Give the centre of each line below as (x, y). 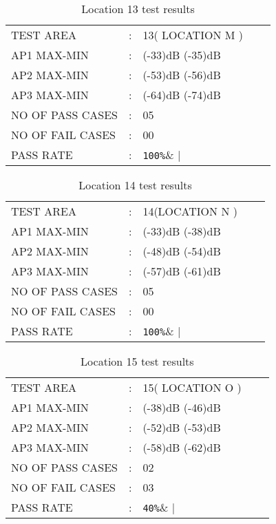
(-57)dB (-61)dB (182, 271)
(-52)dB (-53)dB (182, 427)
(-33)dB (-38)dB (182, 231)
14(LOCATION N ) (190, 211)
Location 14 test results (135, 185)
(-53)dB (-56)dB (182, 75)
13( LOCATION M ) (193, 35)
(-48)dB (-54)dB (182, 251)
